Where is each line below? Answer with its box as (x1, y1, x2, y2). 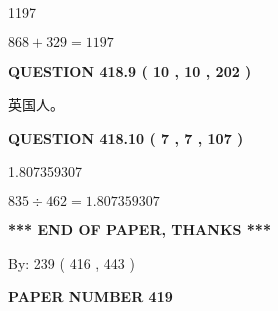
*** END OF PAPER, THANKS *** (8, 218, 271, 239)
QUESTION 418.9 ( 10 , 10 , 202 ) (8, 60, 252, 81)
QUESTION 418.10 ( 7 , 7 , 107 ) (8, 127, 244, 148)
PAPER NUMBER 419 (8, 286, 173, 307)
